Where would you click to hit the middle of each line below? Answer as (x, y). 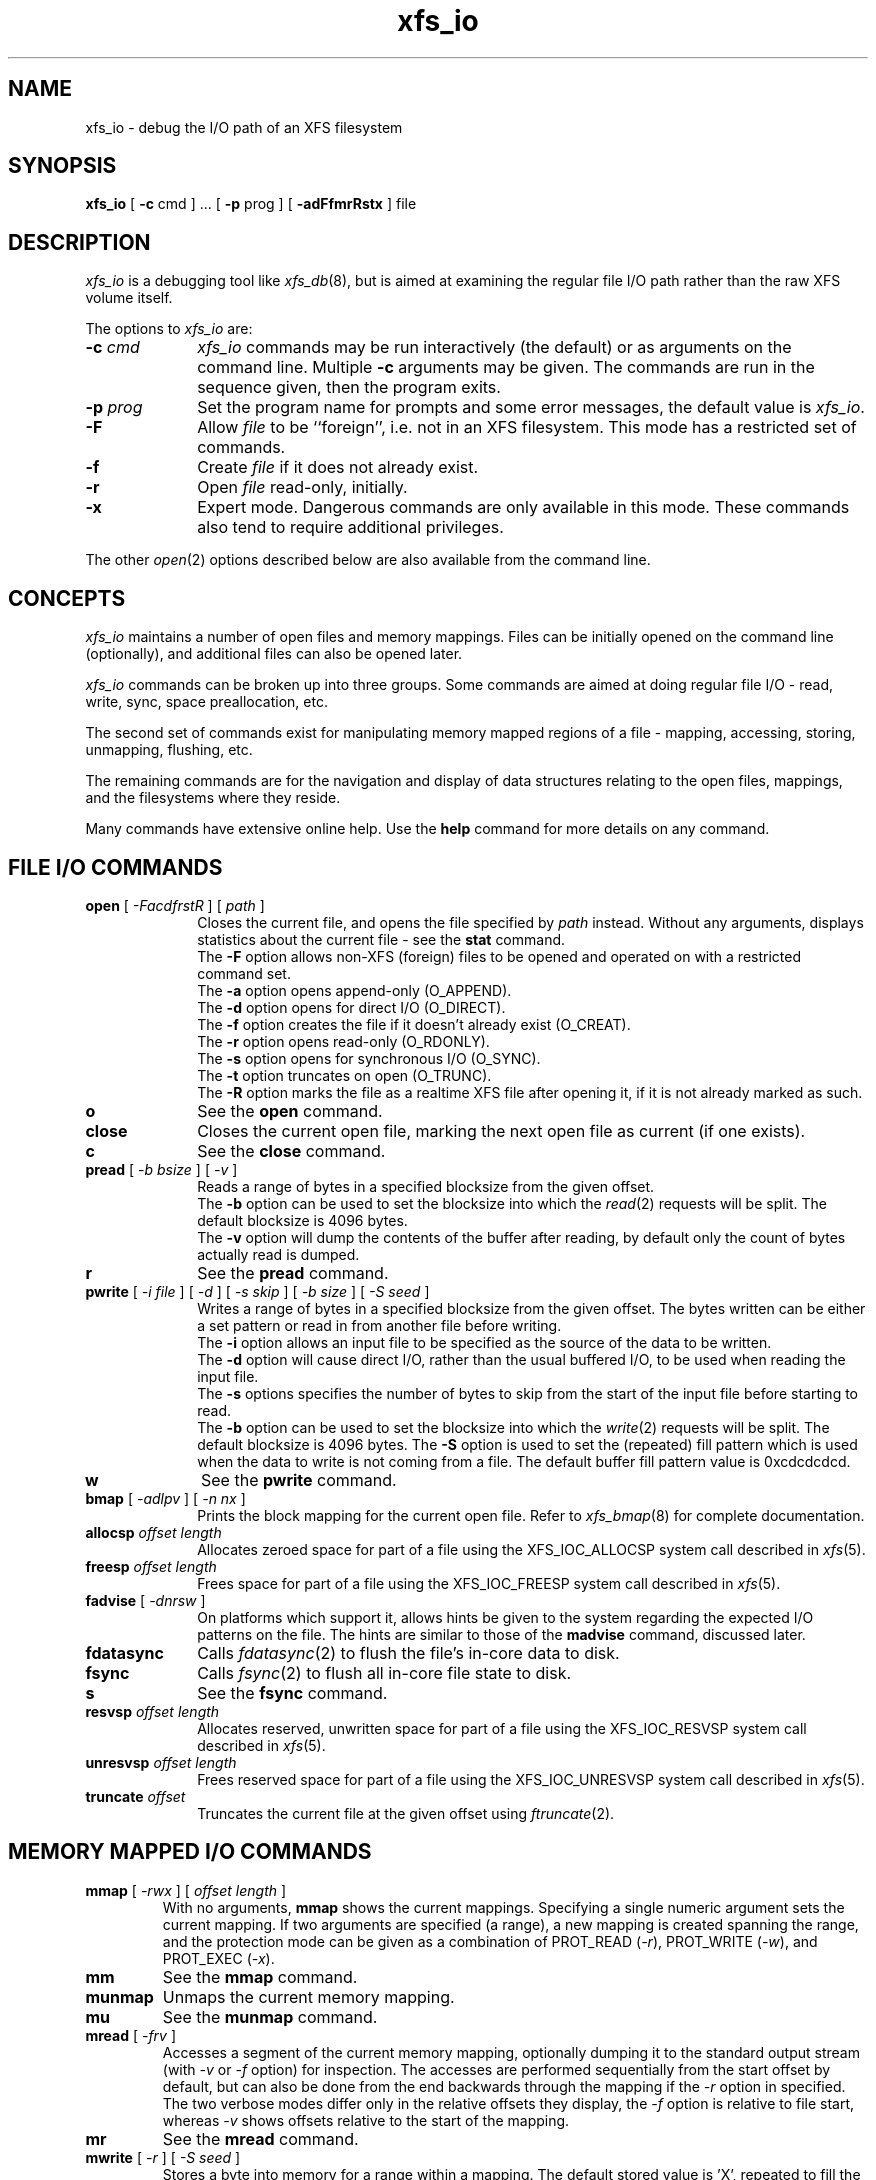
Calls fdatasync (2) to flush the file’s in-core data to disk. (408, 1652)
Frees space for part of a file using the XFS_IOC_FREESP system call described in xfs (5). (489, 1583)
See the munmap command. (270, 2016)
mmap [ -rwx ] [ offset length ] (186, 1890)
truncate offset (135, 1796)
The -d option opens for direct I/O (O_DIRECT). (351, 1007)
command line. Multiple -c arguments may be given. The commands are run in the (506, 367)
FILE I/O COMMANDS (115, 867)
